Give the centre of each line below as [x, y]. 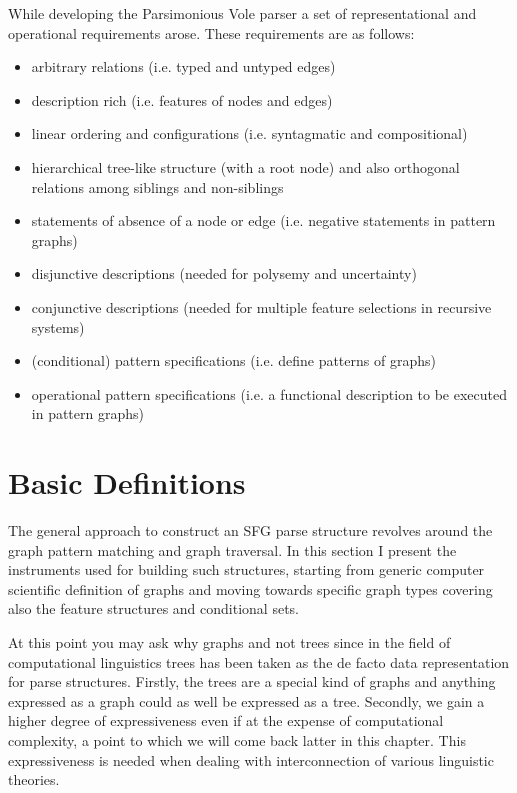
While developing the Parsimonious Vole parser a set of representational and [242, 13]
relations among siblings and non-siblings [157, 186]
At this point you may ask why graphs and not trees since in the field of [229, 642]
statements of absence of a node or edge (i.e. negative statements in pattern [263, 220]
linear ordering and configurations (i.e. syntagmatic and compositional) [249, 133]
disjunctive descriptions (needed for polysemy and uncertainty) [224, 273]
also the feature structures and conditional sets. [154, 608]
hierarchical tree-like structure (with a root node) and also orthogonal [245, 166]
